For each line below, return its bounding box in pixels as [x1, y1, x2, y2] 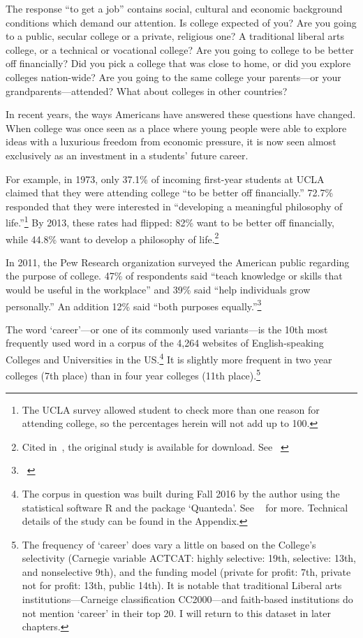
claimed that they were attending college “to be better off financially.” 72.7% [6, 185, 334, 200]
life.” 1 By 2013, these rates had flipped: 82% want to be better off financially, [6, 213, 334, 229]
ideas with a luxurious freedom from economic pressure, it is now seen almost [6, 134, 336, 149]
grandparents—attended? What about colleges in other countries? [6, 83, 288, 98]
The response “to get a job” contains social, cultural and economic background [6, 1, 343, 15]
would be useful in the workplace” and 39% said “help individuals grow [6, 282, 311, 296]
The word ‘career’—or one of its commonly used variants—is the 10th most [6, 321, 328, 336]
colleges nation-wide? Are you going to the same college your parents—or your [6, 69, 341, 84]
